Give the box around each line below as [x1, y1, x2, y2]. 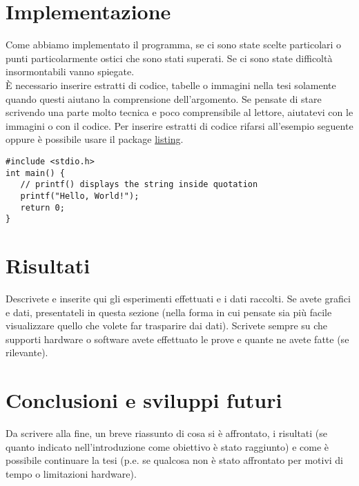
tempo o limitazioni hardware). [6, 466, 137, 480]
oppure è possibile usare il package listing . [6, 132, 184, 146]
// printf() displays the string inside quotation [20, 179, 258, 190]
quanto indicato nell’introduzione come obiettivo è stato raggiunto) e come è [6, 439, 329, 454]
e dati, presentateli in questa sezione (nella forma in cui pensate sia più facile [6, 304, 332, 319]
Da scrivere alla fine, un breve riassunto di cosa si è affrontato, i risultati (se [6, 426, 328, 440]
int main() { [6, 168, 65, 178]
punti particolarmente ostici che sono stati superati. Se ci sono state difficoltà [6, 50, 333, 65]
